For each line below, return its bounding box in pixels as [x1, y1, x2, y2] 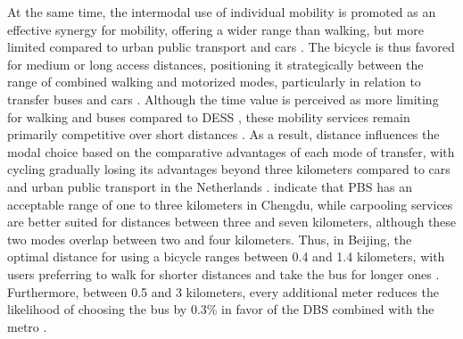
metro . [7, 317, 47, 335]
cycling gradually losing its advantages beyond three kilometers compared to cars [7, 160, 451, 178]
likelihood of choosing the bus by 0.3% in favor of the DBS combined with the [7, 300, 434, 318]
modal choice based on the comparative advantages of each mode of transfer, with [7, 142, 455, 161]
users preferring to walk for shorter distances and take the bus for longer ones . [7, 264, 440, 283]
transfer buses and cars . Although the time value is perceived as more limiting [7, 89, 439, 108]
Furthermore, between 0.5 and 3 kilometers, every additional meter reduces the [7, 282, 439, 301]
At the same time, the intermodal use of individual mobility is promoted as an [7, 3, 436, 21]
